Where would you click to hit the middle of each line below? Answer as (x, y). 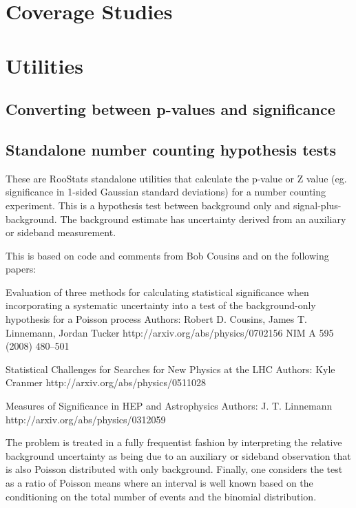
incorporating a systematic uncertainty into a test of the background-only (161, 305)
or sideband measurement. (61, 232)
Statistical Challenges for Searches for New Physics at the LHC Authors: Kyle (170, 369)
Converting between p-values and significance (170, 109)
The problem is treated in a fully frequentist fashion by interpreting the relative (174, 442)
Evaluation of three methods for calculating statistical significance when (157, 292)
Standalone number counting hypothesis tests (171, 149)
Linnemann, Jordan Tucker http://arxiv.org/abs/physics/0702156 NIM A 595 (170, 332)
